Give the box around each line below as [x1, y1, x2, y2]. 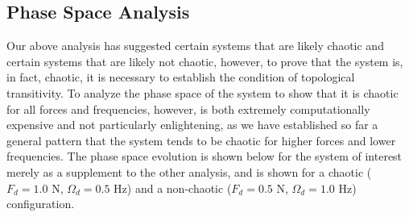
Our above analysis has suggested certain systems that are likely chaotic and [6, 37, 384, 54]
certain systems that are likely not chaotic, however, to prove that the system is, [6, 52, 403, 69]
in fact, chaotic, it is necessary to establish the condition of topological [6, 69, 355, 86]
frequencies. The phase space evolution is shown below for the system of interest [6, 148, 403, 165]
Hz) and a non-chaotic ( [114, 179, 232, 196]
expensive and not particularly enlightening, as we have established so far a [6, 116, 378, 133]
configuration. [6, 195, 75, 212]
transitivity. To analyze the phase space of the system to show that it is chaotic [6, 84, 399, 101]
